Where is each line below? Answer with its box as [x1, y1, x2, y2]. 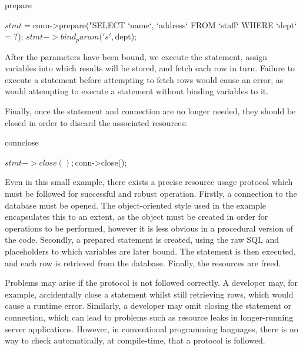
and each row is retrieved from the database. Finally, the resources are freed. [5, 256, 281, 269]
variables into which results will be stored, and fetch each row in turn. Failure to [5, 62, 295, 74]
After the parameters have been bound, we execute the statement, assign [5, 50, 268, 62]
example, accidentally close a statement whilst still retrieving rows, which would [5, 288, 294, 300]
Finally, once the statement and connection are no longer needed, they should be [5, 105, 296, 117]
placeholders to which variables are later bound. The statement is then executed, [5, 245, 296, 257]
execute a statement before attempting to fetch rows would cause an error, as [5, 73, 284, 85]
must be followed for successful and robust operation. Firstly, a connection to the [5, 187, 297, 199]
